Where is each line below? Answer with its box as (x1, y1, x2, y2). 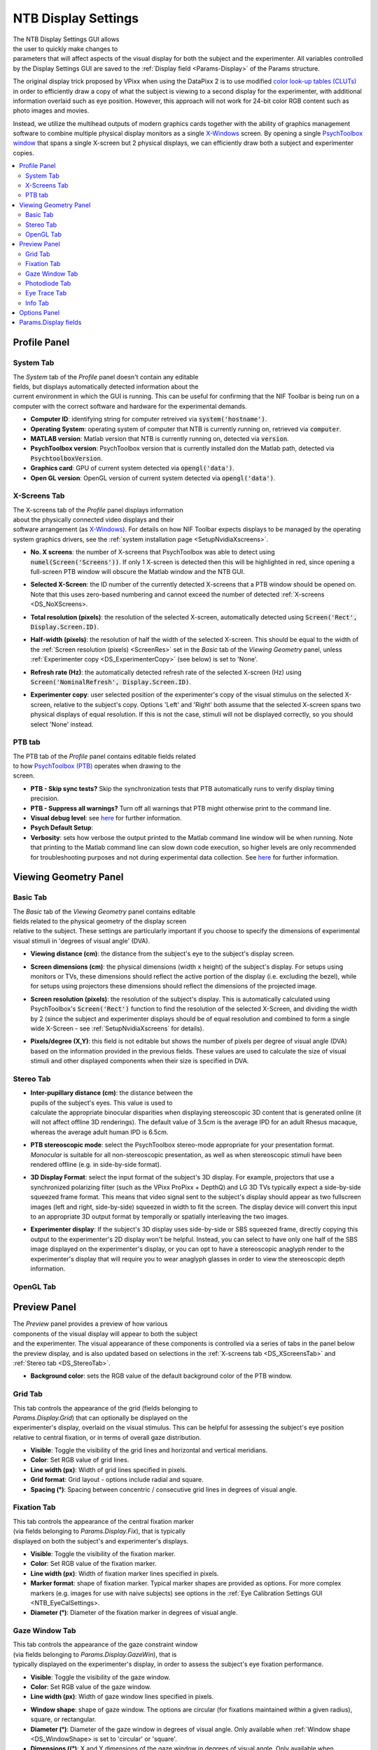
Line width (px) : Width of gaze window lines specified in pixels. (30, 1693, 214, 1701)
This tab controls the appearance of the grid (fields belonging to (13, 1403, 198, 1412)
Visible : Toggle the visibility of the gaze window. (30, 1673, 171, 1681)
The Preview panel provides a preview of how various (13, 1319, 168, 1328)
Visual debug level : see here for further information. (30, 813, 182, 822)
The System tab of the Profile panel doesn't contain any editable (13, 372, 199, 381)
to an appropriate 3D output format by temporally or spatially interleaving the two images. (30, 1212, 289, 1221)
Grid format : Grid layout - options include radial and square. (30, 1476, 204, 1484)
